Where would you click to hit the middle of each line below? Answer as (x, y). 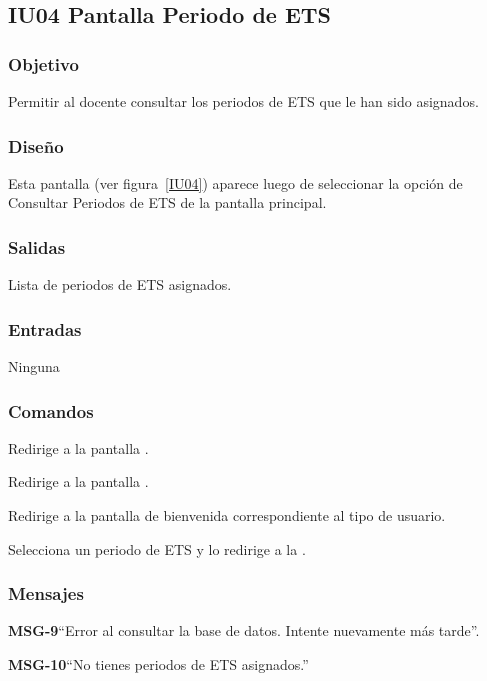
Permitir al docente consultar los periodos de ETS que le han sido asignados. (243, 101)
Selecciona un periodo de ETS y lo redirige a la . (157, 548)
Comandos (51, 410)
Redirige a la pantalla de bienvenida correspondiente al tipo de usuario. (227, 515)
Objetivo (43, 63)
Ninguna (34, 366)
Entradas (45, 328)
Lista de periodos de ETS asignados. (120, 284)
